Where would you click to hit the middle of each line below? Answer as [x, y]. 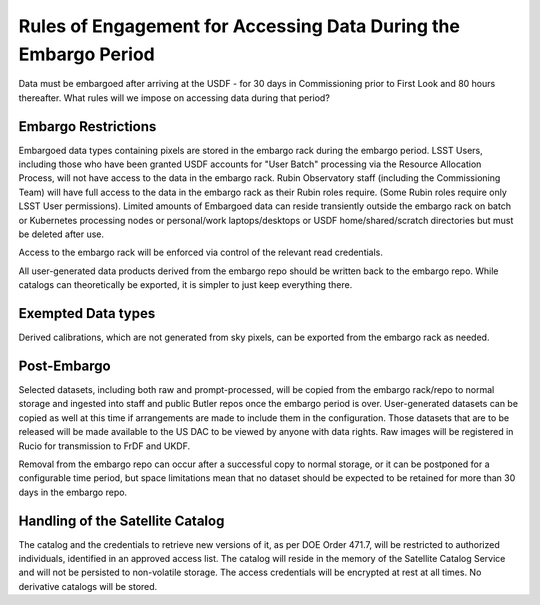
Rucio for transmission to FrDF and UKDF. [104, 446]
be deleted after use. [61, 234]
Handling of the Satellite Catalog [121, 520]
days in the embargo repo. [73, 492]
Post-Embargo [64, 365]
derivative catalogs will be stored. [88, 586]
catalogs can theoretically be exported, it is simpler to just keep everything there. [185, 285]
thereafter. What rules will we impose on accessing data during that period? [174, 97]
